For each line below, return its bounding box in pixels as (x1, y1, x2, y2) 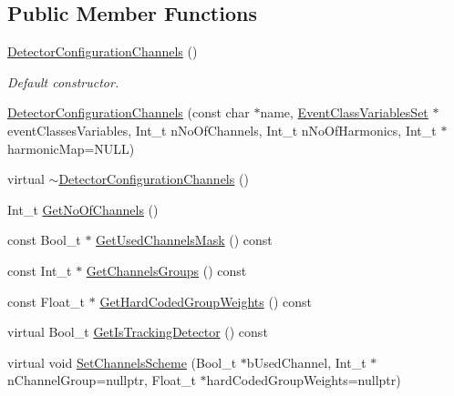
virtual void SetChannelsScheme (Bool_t (7, 352, 237, 371)
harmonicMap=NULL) (7, 138, 135, 157)
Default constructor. (7, 72, 119, 91)
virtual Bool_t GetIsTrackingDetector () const (7, 322, 268, 341)
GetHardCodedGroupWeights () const (99, 291, 313, 310)
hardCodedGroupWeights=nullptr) (206, 371, 401, 390)
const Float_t (7, 291, 86, 310)
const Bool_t (7, 230, 81, 249)
